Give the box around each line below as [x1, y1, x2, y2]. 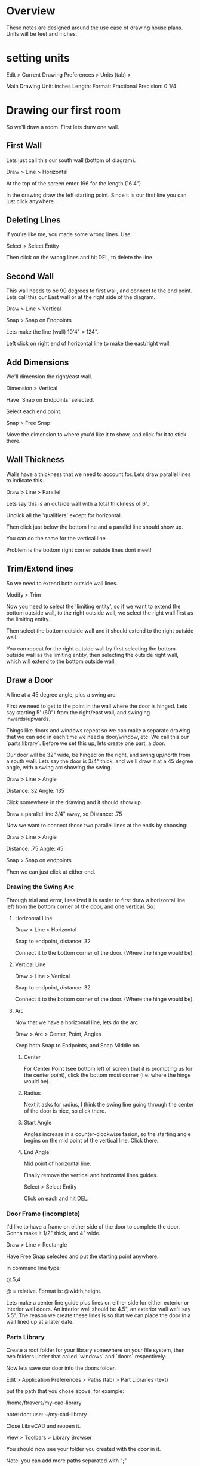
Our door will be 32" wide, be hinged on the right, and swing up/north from [6, 751, 191, 758]
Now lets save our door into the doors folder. [6, 1364, 116, 1372]
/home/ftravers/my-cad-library [6, 1399, 82, 1406]
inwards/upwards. [6, 715, 51, 722]
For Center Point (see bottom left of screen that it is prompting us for [23, 1065, 193, 1072]
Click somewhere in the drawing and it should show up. [6, 798, 143, 805]
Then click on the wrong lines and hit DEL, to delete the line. [6, 254, 154, 261]
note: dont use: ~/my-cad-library [6, 1411, 87, 1418]
